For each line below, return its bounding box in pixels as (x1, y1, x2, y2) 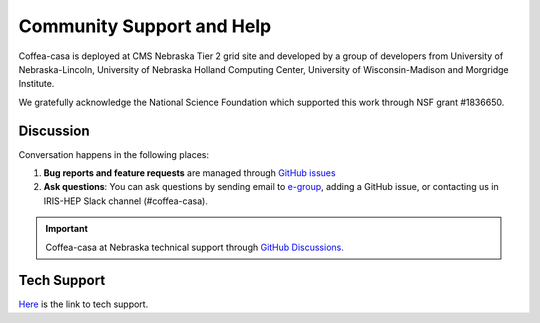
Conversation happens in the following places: (18, 148, 210, 160)
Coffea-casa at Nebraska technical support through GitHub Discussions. (45, 241, 344, 253)
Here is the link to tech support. (18, 298, 149, 310)
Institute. (18, 78, 55, 90)
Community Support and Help (18, 15, 272, 37)
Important (45, 223, 89, 235)
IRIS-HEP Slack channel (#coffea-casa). (43, 195, 209, 207)
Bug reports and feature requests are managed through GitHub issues (43, 167, 336, 179)
